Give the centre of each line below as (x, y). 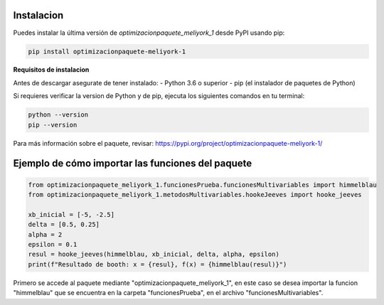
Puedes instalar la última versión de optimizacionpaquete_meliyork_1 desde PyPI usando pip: (149, 33)
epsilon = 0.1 (53, 244)
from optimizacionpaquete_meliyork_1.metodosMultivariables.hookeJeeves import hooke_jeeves (195, 195)
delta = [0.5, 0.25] (64, 225)
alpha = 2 (45, 234)
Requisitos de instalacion (51, 70)
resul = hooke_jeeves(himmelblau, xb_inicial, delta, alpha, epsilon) (154, 255)
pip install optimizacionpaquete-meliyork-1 (107, 51)
